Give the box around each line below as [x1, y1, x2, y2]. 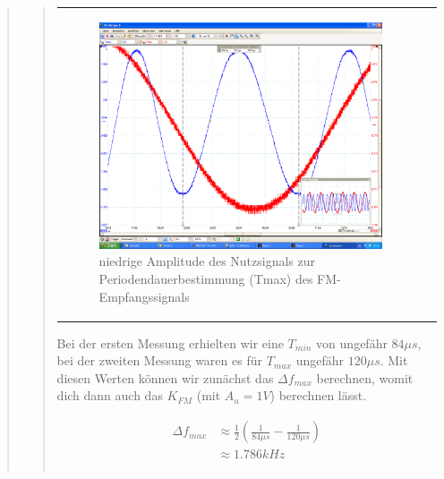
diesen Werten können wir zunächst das [56, 368, 274, 387]
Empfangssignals [98, 287, 190, 305]
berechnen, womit [316, 368, 414, 387]
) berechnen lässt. [269, 386, 367, 405]
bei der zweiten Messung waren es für [56, 351, 262, 370]
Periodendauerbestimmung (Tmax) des [98, 269, 313, 287]
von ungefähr [316, 333, 388, 352]
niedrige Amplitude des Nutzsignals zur [98, 252, 316, 270]
